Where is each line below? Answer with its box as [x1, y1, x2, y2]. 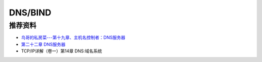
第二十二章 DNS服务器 [21, 41, 65, 47]
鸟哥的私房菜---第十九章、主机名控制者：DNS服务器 [21, 35, 126, 40]
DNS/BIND [9, 7, 51, 18]
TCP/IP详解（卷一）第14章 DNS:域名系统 [21, 48, 102, 54]
